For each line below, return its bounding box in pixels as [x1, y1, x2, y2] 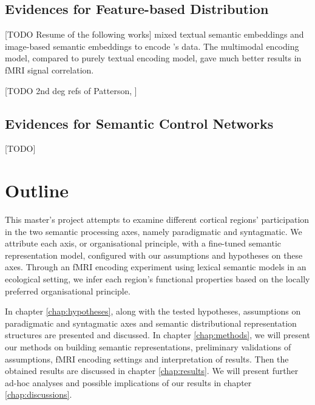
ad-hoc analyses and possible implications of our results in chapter [5, 376, 252, 389]
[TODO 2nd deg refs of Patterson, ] [5, 84, 137, 97]
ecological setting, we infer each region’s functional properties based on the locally [5, 273, 310, 285]
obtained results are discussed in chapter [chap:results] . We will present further [5, 364, 299, 377]
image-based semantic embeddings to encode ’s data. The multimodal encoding [5, 39, 299, 52]
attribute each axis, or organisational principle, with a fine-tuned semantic [5, 237, 282, 250]
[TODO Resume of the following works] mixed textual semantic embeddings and [5, 28, 304, 41]
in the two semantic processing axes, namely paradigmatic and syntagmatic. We [5, 225, 302, 237]
